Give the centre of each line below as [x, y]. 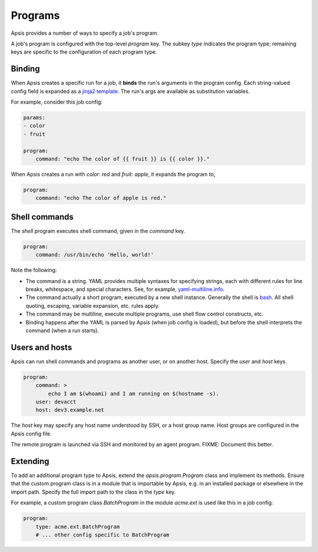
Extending [30, 461]
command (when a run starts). [62, 330]
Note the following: [34, 270]
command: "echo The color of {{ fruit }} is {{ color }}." [123, 159]
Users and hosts [42, 347]
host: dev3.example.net [70, 410]
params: [34, 118]
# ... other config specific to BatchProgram [102, 535]
